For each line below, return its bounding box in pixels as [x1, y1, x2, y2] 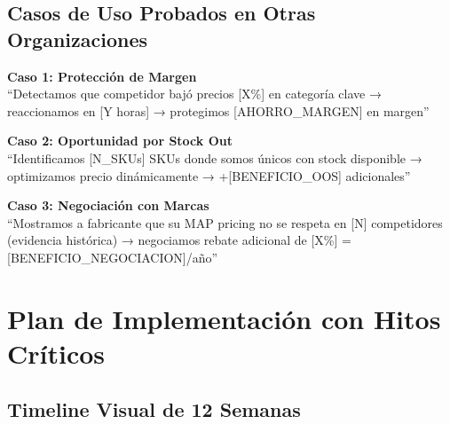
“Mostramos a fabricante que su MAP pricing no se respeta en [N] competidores [7, 213, 443, 232]
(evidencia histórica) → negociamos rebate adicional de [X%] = [7, 231, 351, 249]
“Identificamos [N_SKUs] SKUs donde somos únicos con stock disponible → [7, 148, 422, 167]
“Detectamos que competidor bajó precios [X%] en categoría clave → [7, 84, 382, 103]
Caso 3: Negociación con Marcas [7, 196, 209, 215]
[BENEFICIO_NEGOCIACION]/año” [7, 247, 218, 266]
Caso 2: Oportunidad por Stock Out [7, 131, 233, 150]
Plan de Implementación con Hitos [7, 300, 441, 336]
